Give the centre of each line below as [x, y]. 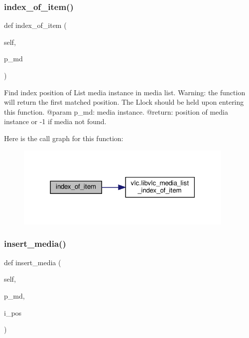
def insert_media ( [33, 262]
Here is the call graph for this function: [64, 138]
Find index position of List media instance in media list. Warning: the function [125, 92]
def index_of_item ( [35, 25]
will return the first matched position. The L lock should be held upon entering [124, 102]
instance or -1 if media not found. [55, 121]
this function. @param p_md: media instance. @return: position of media [116, 111]
